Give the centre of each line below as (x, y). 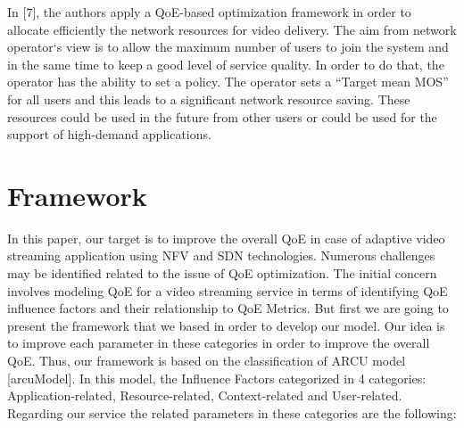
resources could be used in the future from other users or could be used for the (222, 116)
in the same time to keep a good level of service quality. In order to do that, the (226, 64)
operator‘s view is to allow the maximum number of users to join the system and (228, 47)
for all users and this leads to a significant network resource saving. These (209, 99)
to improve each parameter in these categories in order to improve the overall (219, 343)
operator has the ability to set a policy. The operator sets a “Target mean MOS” (228, 82)
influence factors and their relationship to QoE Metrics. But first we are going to (228, 308)
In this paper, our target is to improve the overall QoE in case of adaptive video (226, 238)
